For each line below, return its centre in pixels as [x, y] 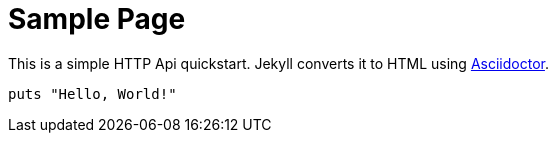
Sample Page [97, 19]
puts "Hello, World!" [92, 93]
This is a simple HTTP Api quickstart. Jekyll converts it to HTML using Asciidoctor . [278, 63]
